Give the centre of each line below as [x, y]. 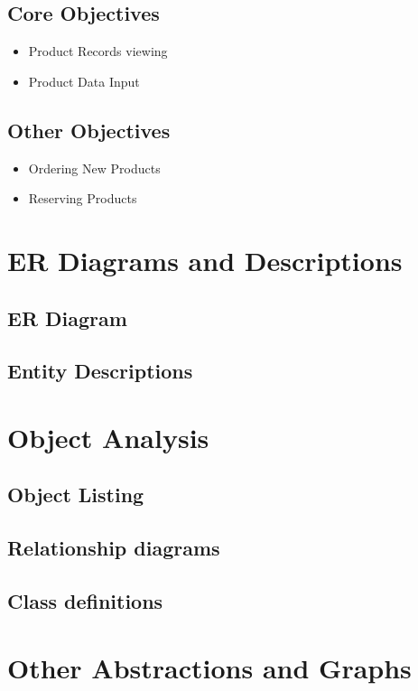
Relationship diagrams [114, 548]
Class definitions [85, 601]
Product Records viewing [98, 51]
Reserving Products [83, 198]
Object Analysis [108, 437]
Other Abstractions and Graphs [209, 667]
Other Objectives [89, 130]
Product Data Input [84, 81]
